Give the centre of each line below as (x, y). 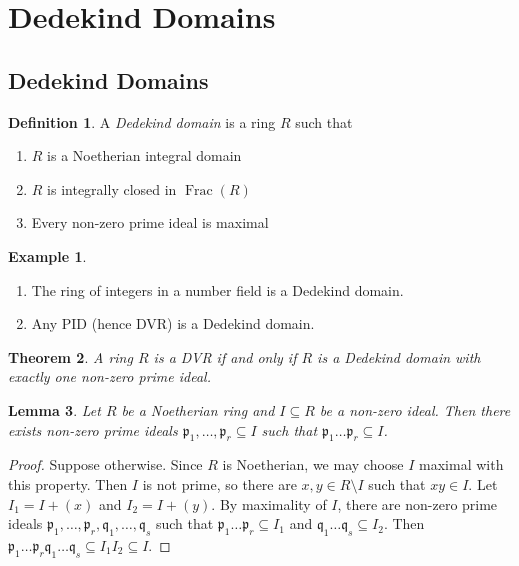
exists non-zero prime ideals (93, 429)
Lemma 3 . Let (54, 409)
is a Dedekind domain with (399, 356)
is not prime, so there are (219, 483)
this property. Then (68, 483)
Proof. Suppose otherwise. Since (105, 464)
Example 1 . (47, 255)
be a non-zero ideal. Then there (415, 409)
